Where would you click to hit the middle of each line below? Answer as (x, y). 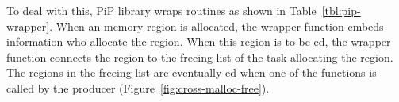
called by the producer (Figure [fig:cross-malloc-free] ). (138, 87)
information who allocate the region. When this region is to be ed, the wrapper (199, 42)
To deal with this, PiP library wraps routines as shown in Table (161, 10)
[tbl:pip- (341, 10)
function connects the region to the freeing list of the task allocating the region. (200, 57)
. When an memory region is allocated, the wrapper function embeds (217, 26)
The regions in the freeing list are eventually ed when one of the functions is (192, 72)
